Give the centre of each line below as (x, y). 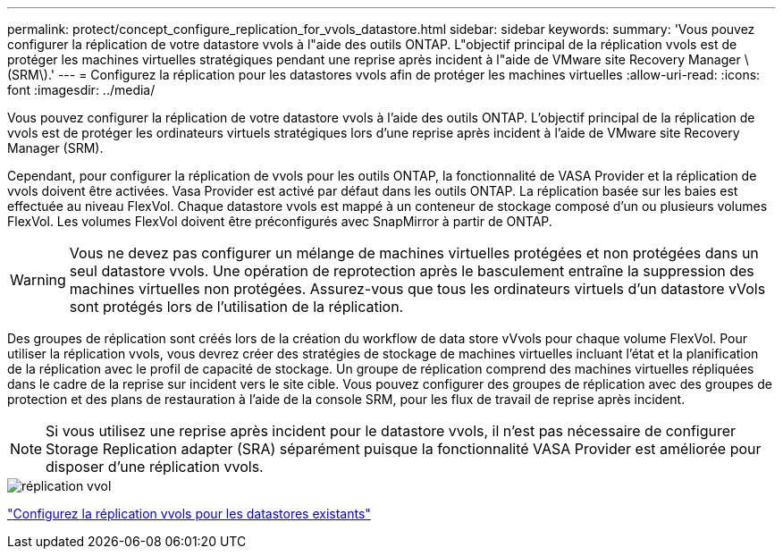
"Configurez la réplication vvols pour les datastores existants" (189, 514)
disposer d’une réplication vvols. (155, 467)
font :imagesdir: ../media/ (81, 90)
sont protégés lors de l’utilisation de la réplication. (236, 307)
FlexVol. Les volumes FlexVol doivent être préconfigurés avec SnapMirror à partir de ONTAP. (280, 221)
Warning (38, 280)
